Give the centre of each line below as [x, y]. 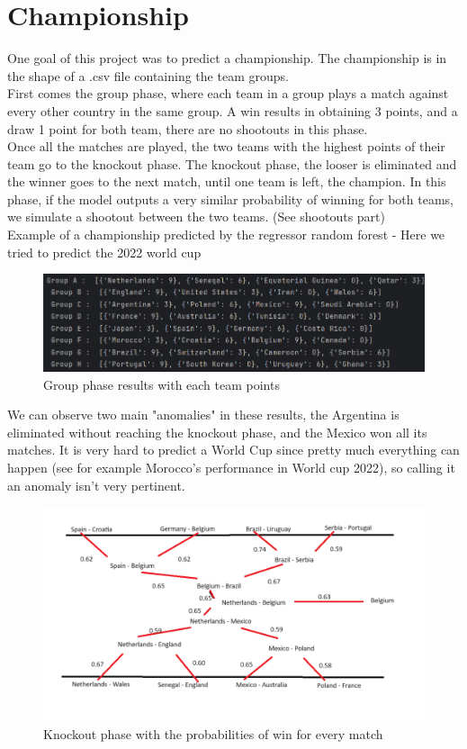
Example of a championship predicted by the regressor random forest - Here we [226, 235]
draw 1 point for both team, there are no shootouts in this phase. [188, 128]
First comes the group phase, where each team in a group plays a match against [228, 93]
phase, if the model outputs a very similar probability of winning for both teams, [230, 199]
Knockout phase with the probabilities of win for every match [213, 734]
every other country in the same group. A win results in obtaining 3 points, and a [233, 110]
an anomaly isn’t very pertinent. [96, 485]
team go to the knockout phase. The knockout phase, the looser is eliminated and [232, 163]
